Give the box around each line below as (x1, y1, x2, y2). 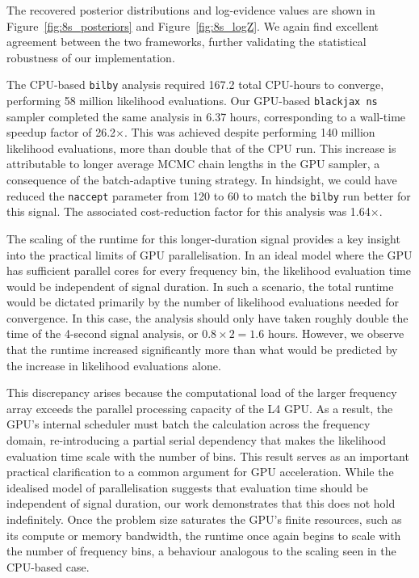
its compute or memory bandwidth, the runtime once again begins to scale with (6, 526, 401, 543)
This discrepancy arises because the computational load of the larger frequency (6, 384, 397, 401)
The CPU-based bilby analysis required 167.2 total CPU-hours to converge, (6, 76, 384, 93)
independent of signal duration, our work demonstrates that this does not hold (6, 495, 396, 512)
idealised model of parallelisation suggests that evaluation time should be (6, 479, 368, 496)
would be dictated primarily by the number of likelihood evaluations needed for (6, 293, 400, 310)
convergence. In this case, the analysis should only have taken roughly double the (6, 309, 409, 326)
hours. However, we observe (267, 325, 404, 342)
